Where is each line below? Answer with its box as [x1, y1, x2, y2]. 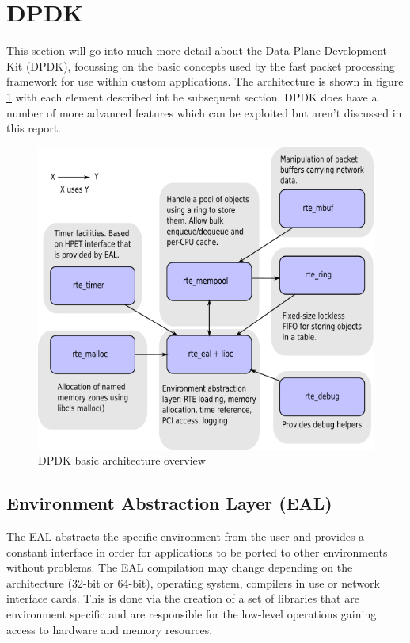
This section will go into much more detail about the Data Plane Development [6, 42, 388, 59]
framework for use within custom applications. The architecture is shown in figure [6, 73, 404, 90]
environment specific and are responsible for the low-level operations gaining [6, 605, 377, 622]
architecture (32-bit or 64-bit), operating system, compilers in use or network [6, 574, 380, 591]
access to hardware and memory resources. [6, 621, 213, 637]
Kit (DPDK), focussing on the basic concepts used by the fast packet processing [6, 57, 395, 74]
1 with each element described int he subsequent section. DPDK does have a [6, 88, 378, 105]
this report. [6, 120, 62, 136]
